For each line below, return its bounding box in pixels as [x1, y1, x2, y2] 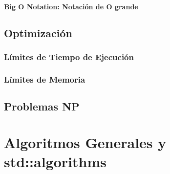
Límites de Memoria [4, 73, 85, 85]
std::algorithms [4, 151, 106, 171]
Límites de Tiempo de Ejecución [4, 50, 134, 63]
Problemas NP [4, 99, 80, 114]
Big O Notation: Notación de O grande [4, 1, 138, 11]
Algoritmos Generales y [4, 132, 167, 152]
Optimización [4, 25, 72, 40]
